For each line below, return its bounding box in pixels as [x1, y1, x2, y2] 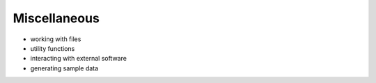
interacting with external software [30, 54, 127, 63]
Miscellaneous [13, 10, 100, 26]
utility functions [30, 44, 75, 52]
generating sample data [30, 63, 99, 73]
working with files [30, 35, 81, 43]
